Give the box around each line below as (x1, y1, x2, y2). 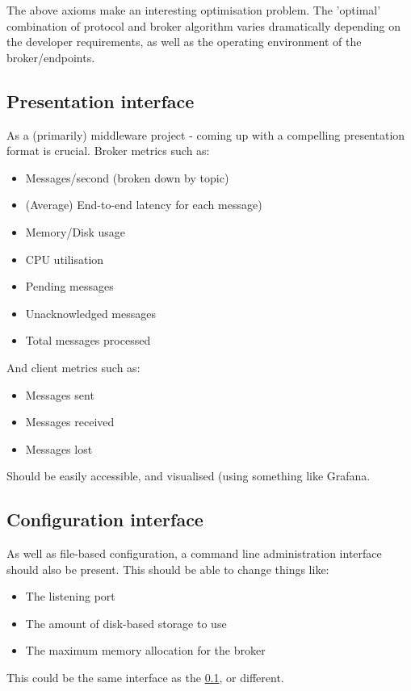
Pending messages (25, 278, 114, 295)
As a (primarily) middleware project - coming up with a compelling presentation (6, 126, 405, 143)
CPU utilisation (25, 250, 104, 267)
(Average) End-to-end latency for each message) (25, 196, 262, 213)
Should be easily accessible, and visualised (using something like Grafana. (6, 467, 371, 484)
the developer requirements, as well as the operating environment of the (6, 33, 362, 50)
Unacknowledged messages (25, 304, 156, 321)
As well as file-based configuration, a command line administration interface (6, 545, 382, 562)
